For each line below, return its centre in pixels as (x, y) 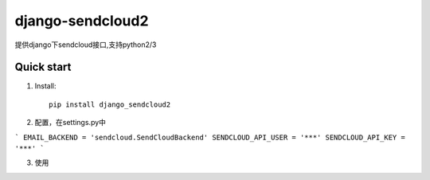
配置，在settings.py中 (70, 123)
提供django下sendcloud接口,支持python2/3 (86, 45)
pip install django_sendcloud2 (110, 104)
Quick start (43, 67)
